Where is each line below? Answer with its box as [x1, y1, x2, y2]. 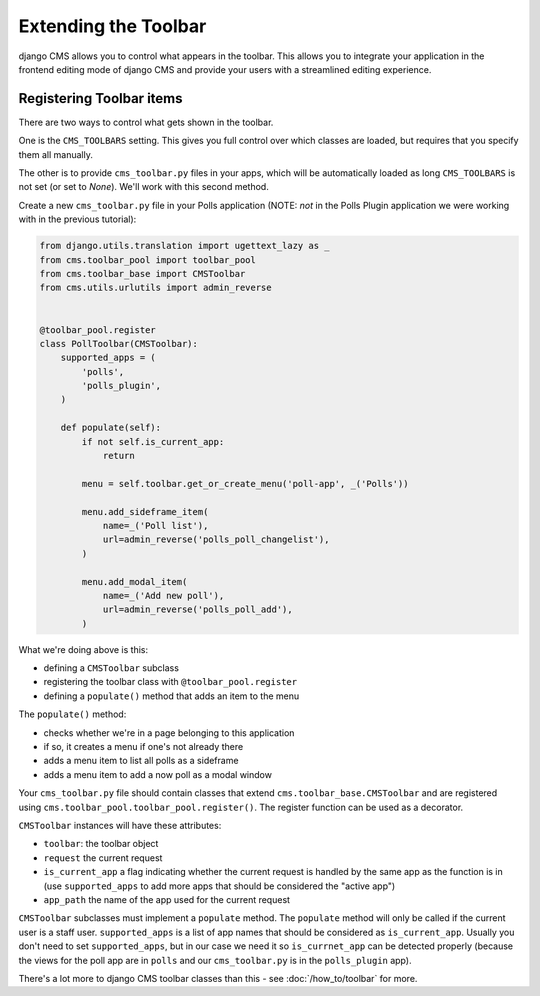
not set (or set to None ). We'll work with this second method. [18, 181, 269, 193]
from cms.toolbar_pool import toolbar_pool [39, 254, 257, 265]
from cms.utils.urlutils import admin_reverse [39, 282, 272, 294]
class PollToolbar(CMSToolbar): [39, 338, 199, 349]
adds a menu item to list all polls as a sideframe [43, 755, 239, 767]
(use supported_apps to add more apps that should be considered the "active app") [43, 880, 396, 892]
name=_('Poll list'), [102, 520, 209, 531]
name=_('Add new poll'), [102, 590, 225, 601]
